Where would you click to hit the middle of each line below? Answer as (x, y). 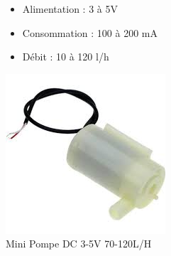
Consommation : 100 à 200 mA (90, 32)
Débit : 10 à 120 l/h (66, 57)
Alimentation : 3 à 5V (70, 9)
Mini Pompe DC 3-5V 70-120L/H (79, 244)
